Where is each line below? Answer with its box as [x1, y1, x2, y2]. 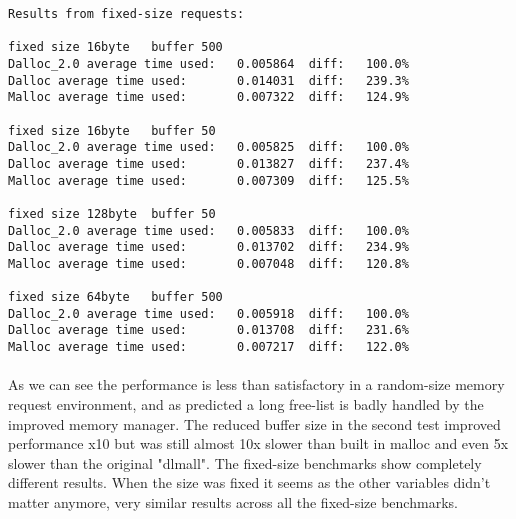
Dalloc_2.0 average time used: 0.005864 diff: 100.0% [8, 56, 409, 71]
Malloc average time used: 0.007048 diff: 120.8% [8, 256, 409, 271]
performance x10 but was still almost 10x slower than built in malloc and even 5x [8, 433, 509, 454]
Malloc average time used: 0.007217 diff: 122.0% [8, 340, 409, 355]
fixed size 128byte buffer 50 [8, 206, 216, 221]
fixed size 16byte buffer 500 [8, 40, 223, 55]
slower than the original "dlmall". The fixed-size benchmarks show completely [8, 452, 482, 473]
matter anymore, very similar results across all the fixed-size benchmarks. [8, 491, 458, 512]
